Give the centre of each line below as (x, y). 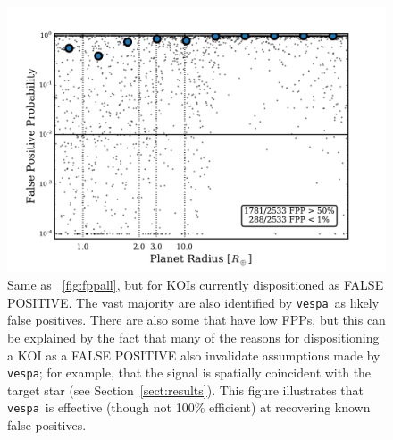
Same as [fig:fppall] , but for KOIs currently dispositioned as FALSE (196, 285)
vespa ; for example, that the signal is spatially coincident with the (189, 372)
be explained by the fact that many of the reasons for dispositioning (193, 337)
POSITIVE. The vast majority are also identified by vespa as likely (193, 302)
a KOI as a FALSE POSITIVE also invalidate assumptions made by (194, 355)
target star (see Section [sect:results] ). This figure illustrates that (186, 389)
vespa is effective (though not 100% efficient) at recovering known (189, 407)
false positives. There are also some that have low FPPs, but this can (196, 320)
